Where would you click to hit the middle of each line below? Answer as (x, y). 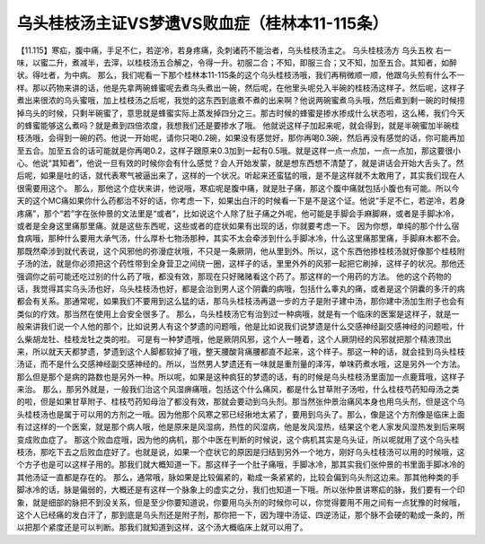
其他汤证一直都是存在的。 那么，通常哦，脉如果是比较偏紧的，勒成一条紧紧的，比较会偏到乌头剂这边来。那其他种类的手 (238, 477)
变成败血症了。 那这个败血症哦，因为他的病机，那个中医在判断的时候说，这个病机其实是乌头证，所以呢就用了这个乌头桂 (238, 439)
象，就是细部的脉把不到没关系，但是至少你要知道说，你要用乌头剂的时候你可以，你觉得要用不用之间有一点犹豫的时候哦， (241, 502)
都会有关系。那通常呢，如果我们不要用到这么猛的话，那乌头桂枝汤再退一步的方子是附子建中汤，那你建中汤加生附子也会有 (241, 302)
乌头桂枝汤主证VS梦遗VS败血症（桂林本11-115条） (203, 23)
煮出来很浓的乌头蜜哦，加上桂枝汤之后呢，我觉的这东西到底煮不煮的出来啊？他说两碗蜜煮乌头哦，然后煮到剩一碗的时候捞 (241, 101)
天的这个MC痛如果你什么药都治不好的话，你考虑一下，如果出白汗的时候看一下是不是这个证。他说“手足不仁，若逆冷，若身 (241, 201)
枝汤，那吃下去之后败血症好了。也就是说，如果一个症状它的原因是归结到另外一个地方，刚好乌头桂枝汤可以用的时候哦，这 (241, 452)
